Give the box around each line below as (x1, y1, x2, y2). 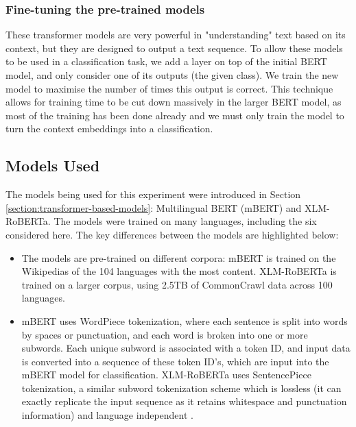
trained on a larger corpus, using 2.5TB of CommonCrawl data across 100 (21, 277, 333, 291)
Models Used (5, 155, 100, 176)
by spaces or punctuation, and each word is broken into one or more (21, 327, 308, 341)
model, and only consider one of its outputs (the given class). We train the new (5, 68, 339, 82)
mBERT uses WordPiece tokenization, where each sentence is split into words (21, 313, 348, 328)
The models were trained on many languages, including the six (54, 214, 317, 228)
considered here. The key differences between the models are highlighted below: (5, 227, 339, 241)
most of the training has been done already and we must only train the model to (5, 108, 344, 122)
